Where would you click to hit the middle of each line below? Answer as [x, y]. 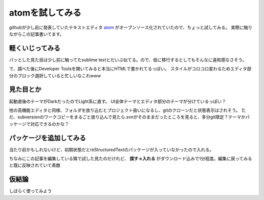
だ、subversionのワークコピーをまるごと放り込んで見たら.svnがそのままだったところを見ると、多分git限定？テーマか [127, 117]
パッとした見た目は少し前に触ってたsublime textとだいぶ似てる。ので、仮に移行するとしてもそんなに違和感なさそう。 [128, 60]
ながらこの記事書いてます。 [37, 34]
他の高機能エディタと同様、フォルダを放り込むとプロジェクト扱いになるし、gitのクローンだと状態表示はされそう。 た [127, 110]
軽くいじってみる [35, 48]
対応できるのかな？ [50, 124]
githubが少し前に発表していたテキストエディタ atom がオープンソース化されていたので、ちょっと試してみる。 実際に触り [131, 27]
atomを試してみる [45, 13]
